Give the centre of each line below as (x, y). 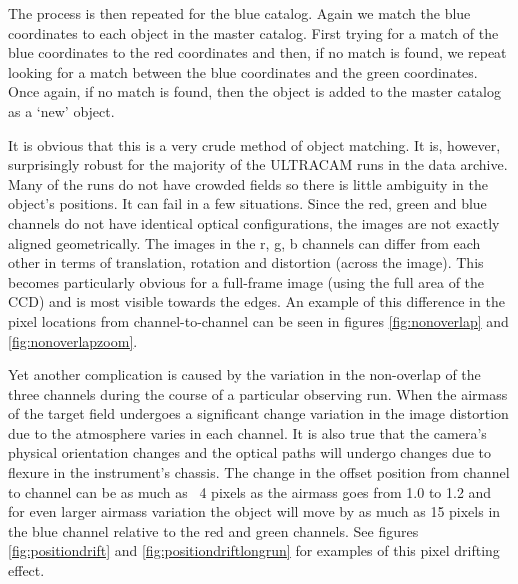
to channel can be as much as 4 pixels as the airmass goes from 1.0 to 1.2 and (250, 491)
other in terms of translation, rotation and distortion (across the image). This (246, 262)
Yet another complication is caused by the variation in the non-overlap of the (244, 374)
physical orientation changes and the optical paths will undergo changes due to (250, 452)
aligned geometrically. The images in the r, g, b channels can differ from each (244, 242)
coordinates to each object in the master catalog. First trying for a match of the (253, 32)
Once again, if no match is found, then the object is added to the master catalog (254, 91)
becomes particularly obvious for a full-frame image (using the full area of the (246, 281)
